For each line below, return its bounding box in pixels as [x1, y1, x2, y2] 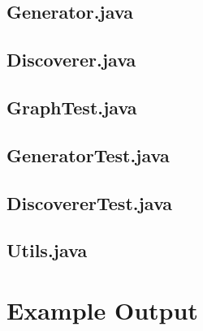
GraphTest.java [6, 94, 137, 119]
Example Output [6, 293, 198, 326]
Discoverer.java [6, 47, 136, 72]
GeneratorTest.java [6, 142, 170, 167]
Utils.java [6, 238, 88, 263]
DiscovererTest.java [6, 190, 173, 215]
